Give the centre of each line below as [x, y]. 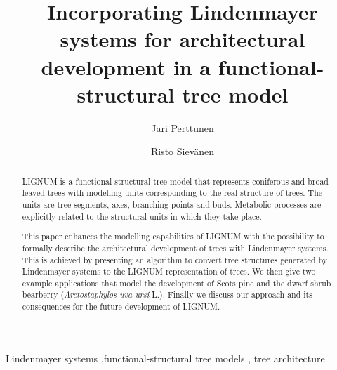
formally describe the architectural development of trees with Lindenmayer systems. [175, 247]
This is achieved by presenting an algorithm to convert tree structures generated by [175, 259]
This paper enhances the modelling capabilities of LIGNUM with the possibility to [173, 236]
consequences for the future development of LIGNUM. [121, 306]
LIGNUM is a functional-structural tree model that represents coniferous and [164, 181]
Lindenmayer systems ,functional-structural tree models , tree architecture [165, 358]
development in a [126, 66]
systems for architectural [183, 39]
